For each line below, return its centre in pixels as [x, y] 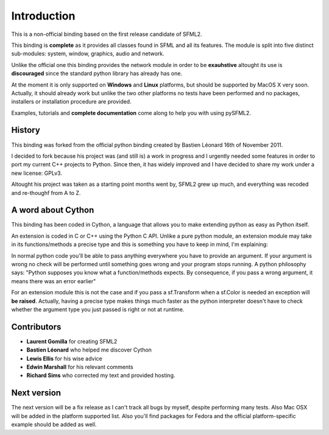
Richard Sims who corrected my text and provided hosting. [101, 375]
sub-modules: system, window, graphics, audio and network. [88, 54]
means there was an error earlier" [54, 281]
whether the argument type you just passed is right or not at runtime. [98, 309]
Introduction [43, 16]
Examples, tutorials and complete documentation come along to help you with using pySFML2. [131, 113]
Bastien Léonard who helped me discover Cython [89, 350]
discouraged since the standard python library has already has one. [97, 74]
